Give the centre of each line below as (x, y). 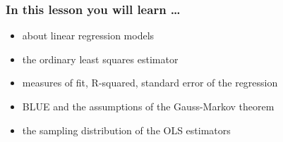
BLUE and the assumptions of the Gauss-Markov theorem (148, 106)
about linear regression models (88, 35)
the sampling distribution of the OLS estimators (126, 130)
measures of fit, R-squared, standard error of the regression (150, 83)
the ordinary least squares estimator (100, 59)
